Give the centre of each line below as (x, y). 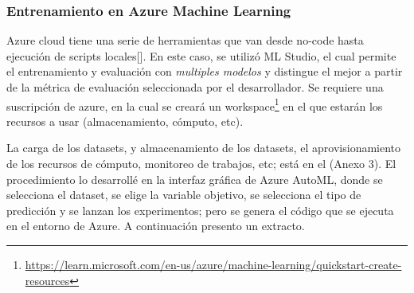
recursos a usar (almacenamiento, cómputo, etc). (125, 121)
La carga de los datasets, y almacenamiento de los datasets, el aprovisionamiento (204, 148)
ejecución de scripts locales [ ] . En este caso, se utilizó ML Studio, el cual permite (201, 55)
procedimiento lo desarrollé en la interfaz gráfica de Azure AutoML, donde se (195, 179)
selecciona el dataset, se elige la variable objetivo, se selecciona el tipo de (184, 195)
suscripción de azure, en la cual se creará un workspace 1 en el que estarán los (195, 104)
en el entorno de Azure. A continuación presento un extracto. (156, 226)
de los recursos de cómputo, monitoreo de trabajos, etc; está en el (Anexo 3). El (201, 164)
